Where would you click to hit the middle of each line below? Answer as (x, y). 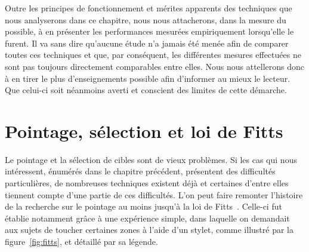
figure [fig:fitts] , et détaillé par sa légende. (81, 242)
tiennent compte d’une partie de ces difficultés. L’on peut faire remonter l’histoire (154, 194)
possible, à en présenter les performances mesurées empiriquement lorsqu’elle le (149, 31)
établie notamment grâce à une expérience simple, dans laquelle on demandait (147, 218)
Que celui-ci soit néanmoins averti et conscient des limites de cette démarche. (146, 90)
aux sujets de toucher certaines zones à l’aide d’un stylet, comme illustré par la (149, 230)
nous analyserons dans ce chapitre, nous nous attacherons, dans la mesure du (146, 19)
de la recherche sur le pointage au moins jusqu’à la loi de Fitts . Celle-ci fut (143, 206)
